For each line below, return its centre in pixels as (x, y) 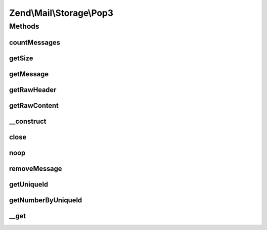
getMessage (29, 74)
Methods (24, 26)
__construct (28, 121)
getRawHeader (33, 90)
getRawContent (34, 106)
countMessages (35, 42)
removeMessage (36, 168)
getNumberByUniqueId (46, 200)
